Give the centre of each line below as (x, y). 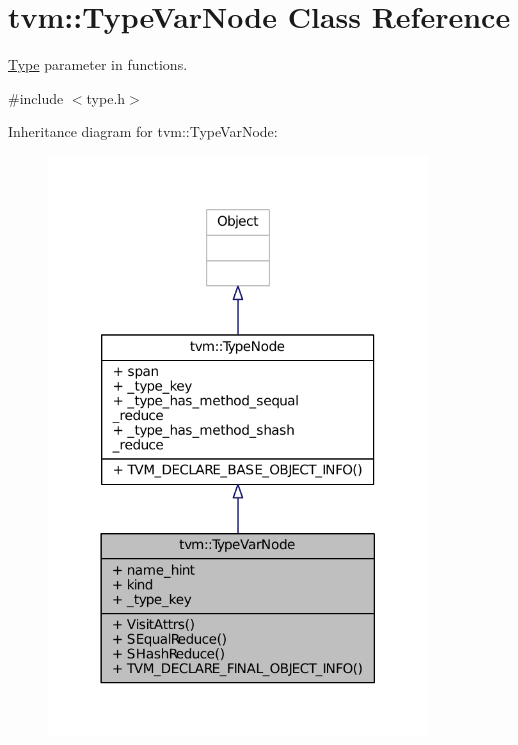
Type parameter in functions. (98, 64)
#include (36, 97)
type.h (106, 97)
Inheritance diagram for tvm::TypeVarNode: (143, 131)
